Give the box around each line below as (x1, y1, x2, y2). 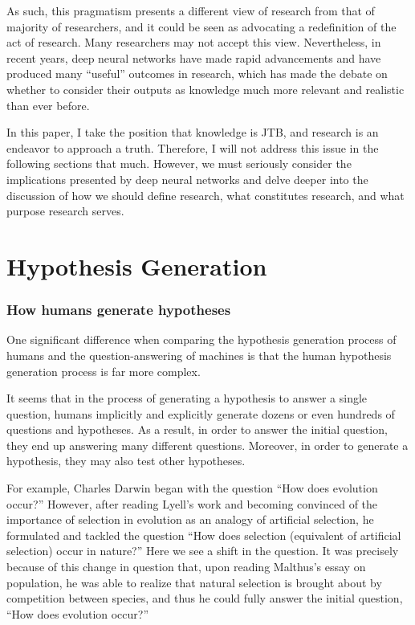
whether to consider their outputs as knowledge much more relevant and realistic (6, 80, 405, 97)
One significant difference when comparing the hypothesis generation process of (6, 331, 397, 348)
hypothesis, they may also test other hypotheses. (6, 452, 246, 469)
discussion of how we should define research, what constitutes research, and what (6, 186, 405, 203)
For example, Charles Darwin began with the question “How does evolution (6, 480, 378, 496)
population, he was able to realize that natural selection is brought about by (6, 574, 382, 590)
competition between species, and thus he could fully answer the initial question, (6, 590, 403, 607)
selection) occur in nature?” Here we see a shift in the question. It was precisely (6, 542, 399, 559)
